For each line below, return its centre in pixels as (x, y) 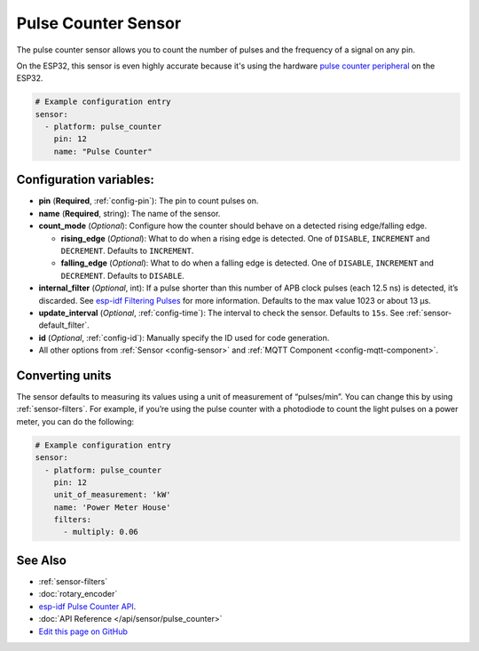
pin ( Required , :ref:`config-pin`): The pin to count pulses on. (149, 201)
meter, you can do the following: (75, 421)
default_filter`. (64, 325)
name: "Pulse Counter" (103, 151)
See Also (41, 560)
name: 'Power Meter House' (113, 507)
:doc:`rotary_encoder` (78, 594)
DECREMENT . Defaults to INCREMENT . (127, 250)
